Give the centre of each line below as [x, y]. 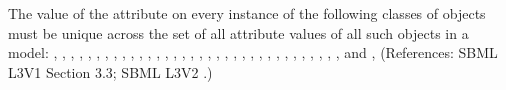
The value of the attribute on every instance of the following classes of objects [247, 13]
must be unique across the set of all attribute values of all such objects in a [238, 32]
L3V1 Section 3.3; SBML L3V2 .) [110, 71]
